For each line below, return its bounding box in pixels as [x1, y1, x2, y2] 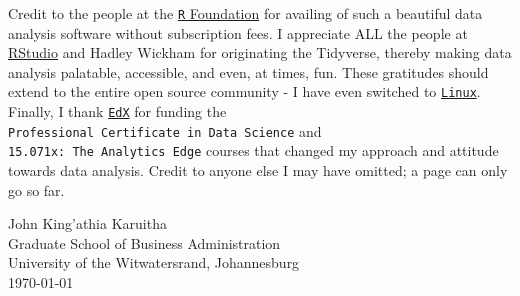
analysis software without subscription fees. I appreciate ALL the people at [8, 22, 468, 43]
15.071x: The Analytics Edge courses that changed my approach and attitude [8, 140, 499, 161]
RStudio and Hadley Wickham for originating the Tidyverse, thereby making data [8, 42, 512, 63]
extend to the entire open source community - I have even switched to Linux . [8, 81, 481, 102]
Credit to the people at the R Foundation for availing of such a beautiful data [8, 3, 483, 23]
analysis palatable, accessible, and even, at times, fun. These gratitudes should [8, 61, 489, 82]
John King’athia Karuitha [8, 213, 167, 234]
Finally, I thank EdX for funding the [8, 101, 227, 122]
